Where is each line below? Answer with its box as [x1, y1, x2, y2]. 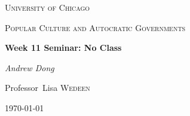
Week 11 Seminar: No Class [5, 41, 122, 54]
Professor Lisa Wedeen [5, 81, 90, 94]
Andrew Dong [5, 61, 54, 74]
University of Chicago [5, 1, 90, 13]
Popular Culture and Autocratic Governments [5, 21, 186, 33]
